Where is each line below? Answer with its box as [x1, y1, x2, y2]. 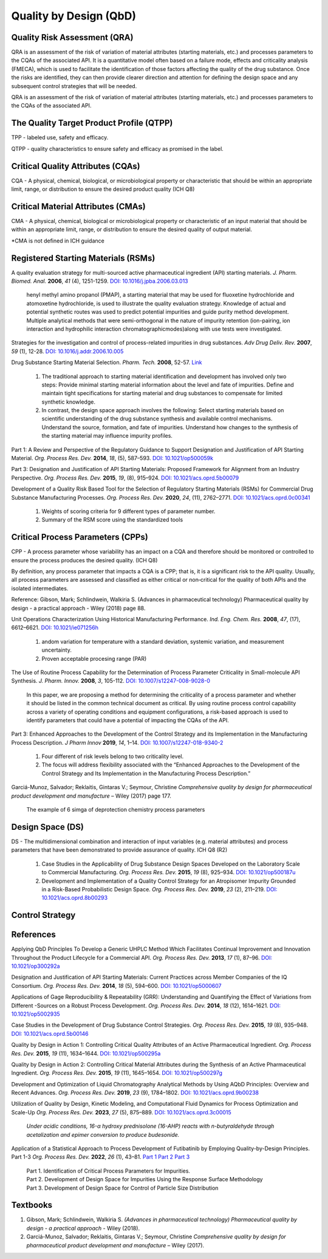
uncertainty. [41, 646, 72, 654]
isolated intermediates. [11, 584, 69, 592]
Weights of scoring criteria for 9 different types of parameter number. [41, 508, 216, 515]
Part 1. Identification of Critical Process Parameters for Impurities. [26, 1167, 191, 1174]
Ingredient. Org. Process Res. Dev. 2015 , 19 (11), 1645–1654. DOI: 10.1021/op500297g [11, 1069, 223, 1077]
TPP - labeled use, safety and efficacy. [11, 134, 109, 141]
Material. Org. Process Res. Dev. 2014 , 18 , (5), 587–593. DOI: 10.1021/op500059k [11, 455, 214, 462]
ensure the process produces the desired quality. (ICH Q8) [11, 556, 158, 564]
